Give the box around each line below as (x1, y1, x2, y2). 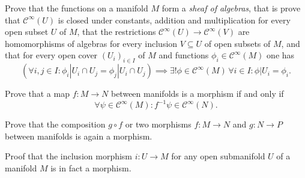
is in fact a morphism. (50, 162, 131, 174)
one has (267, 49, 295, 61)
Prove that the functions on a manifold (5, 2, 148, 14)
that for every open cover (5, 49, 98, 61)
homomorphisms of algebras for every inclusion (5, 37, 178, 49)
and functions (159, 49, 209, 61)
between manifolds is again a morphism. (5, 129, 152, 142)
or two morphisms (125, 118, 192, 130)
